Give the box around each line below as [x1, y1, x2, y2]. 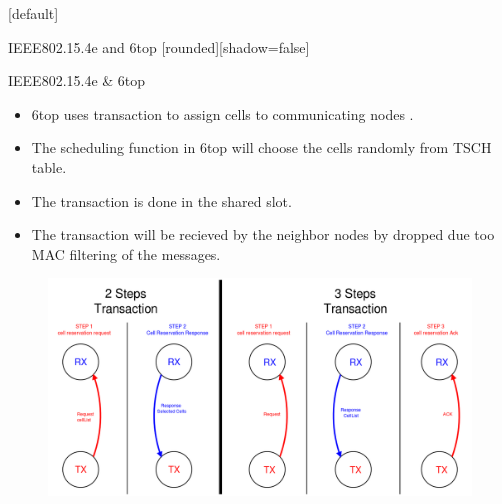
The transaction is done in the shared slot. [31, 190, 292, 211]
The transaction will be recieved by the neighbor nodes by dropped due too [31, 224, 495, 245]
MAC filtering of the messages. [31, 243, 221, 264]
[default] [8, 3, 59, 23]
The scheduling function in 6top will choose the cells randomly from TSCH [31, 137, 492, 158]
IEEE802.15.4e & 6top [8, 70, 146, 91]
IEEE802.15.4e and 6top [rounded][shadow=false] [8, 36, 310, 57]
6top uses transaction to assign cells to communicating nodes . [31, 103, 414, 124]
